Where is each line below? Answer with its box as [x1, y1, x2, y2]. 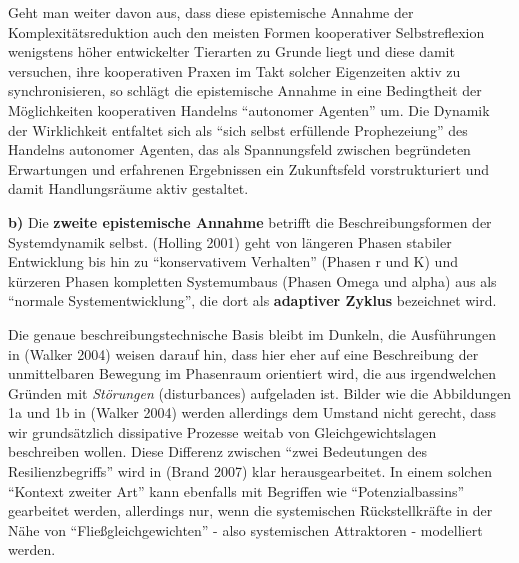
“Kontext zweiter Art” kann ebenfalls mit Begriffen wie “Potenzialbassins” [8, 480, 465, 501]
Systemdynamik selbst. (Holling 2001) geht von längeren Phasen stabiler [8, 231, 452, 252]
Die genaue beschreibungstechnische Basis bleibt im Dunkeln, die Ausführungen [8, 323, 497, 344]
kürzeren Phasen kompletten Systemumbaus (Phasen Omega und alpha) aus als [8, 270, 497, 291]
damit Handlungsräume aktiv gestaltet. [8, 178, 249, 199]
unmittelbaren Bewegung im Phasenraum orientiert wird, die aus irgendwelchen [8, 363, 497, 384]
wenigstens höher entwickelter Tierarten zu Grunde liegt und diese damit [8, 41, 455, 62]
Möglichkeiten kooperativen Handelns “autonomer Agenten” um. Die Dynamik [8, 99, 490, 120]
